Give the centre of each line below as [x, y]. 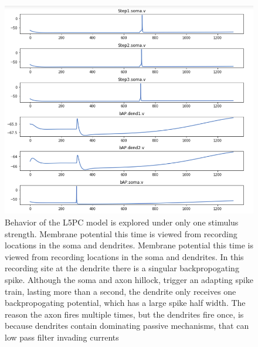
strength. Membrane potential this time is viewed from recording [121, 233]
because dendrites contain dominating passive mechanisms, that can [127, 326]
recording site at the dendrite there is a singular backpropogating [122, 268]
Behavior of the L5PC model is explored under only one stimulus [122, 222]
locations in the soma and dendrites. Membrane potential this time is [129, 245]
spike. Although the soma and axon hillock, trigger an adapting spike [129, 280]
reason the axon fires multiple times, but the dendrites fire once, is [124, 314]
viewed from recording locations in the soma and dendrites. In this [124, 256]
